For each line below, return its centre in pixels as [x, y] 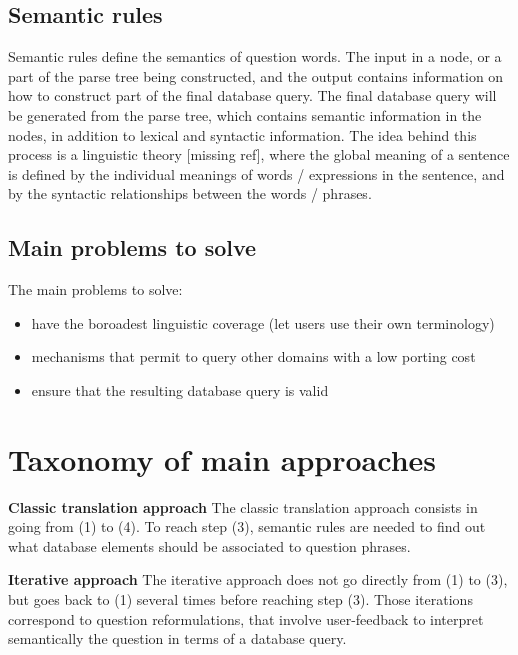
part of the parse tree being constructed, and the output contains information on [256, 75]
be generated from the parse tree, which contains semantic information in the [245, 114]
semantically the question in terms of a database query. [177, 638]
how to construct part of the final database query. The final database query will [252, 95]
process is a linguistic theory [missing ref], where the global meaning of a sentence [259, 154]
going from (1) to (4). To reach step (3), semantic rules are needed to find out [247, 526]
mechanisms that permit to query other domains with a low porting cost [253, 356]
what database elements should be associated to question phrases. [209, 545]
